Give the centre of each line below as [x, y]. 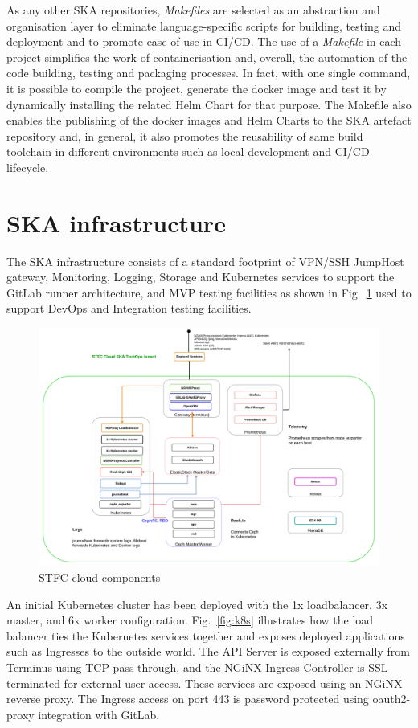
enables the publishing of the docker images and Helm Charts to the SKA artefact [209, 120]
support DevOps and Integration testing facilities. [129, 308]
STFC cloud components [100, 577]
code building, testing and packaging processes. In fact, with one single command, [209, 73]
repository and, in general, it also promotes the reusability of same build [185, 135]
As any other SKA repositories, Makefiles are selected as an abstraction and [193, 10]
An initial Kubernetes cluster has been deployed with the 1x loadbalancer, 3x [197, 604]
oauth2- [391, 699]
